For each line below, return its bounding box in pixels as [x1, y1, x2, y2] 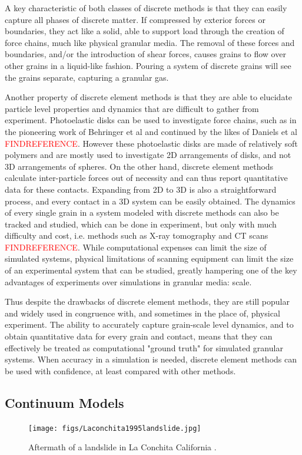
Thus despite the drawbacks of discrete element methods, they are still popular [5, 295, 290, 308]
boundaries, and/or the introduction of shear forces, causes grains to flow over [5, 48, 286, 60]
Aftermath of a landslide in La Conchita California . [28, 441, 217, 453]
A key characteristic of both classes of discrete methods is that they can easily [5, 2, 287, 14]
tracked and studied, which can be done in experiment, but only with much [5, 217, 277, 230]
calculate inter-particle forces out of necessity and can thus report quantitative [5, 172, 288, 184]
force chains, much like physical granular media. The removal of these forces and [5, 36, 295, 48]
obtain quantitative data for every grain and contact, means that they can [5, 330, 273, 342]
